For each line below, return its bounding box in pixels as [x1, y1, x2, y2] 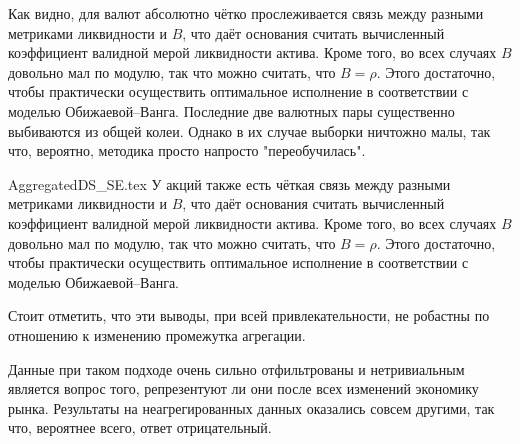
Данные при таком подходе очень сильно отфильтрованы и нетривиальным [8, 358, 465, 379]
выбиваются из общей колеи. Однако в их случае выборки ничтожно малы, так [8, 120, 491, 141]
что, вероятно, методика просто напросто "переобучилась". [8, 140, 366, 161]
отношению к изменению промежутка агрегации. [8, 324, 306, 345]
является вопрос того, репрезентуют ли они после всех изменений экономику [8, 378, 479, 399]
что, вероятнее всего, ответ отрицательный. [8, 417, 272, 438]
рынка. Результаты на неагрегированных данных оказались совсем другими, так [8, 397, 495, 418]
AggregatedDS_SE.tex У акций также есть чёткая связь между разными [8, 173, 451, 194]
